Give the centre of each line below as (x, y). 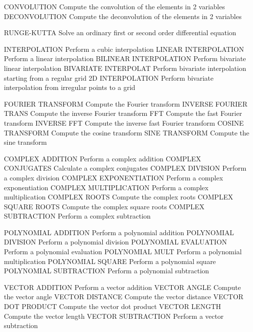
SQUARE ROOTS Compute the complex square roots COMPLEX (104, 206)
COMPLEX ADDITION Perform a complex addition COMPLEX (103, 158)
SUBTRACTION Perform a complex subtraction (77, 216)
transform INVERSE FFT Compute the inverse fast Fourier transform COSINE (124, 122)
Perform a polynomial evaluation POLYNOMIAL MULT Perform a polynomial (123, 252)
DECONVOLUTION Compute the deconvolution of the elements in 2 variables (123, 16)
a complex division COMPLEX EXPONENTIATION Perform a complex (114, 177)
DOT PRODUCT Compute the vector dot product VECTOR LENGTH (113, 306)
